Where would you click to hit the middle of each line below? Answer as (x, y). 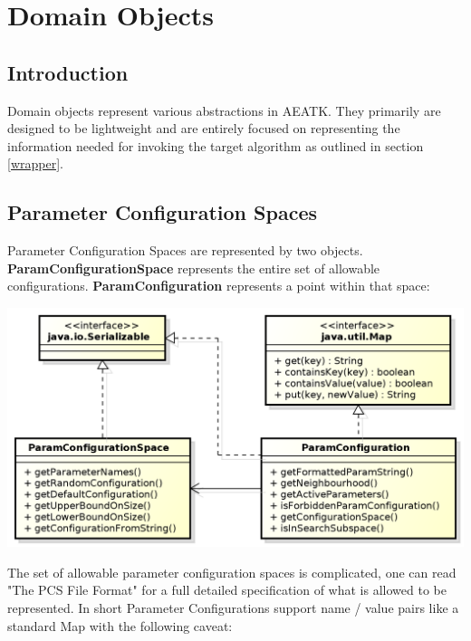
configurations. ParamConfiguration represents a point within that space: (219, 286)
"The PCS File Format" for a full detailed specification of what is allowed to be (227, 590)
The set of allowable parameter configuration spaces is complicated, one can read (232, 572)
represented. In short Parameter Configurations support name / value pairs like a (233, 608)
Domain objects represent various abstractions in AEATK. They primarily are (224, 110)
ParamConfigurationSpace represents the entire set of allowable (194, 268)
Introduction (68, 72)
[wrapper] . (35, 163)
